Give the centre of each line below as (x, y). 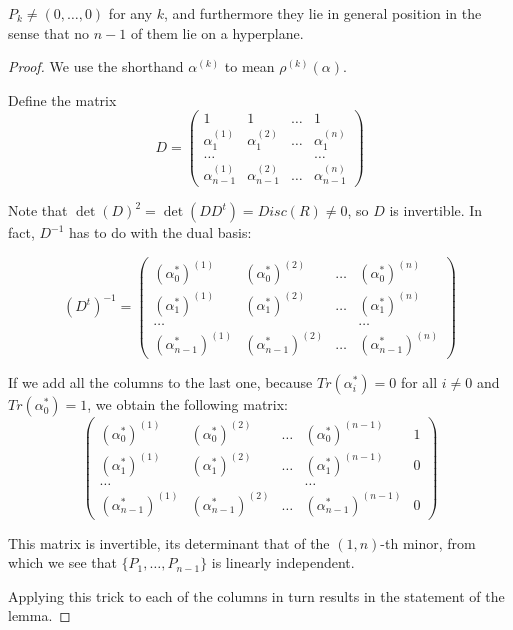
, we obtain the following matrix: (188, 404)
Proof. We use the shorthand (96, 66)
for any (130, 13)
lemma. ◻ (39, 615)
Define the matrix (62, 99)
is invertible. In (436, 210)
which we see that (62, 562)
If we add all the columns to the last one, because (160, 382)
